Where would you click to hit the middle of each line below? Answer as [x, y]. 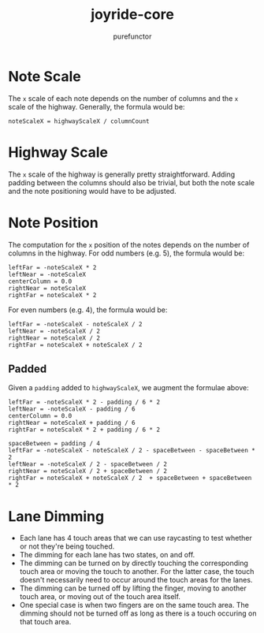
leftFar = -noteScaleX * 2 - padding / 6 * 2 [84, 402]
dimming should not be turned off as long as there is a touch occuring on [138, 613]
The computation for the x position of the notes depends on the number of [129, 244]
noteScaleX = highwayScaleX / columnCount [79, 121]
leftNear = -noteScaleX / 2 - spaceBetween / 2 [88, 464]
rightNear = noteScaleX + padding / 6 [72, 423]
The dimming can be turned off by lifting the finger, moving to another [133, 588]
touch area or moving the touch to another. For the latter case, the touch [137, 572]
